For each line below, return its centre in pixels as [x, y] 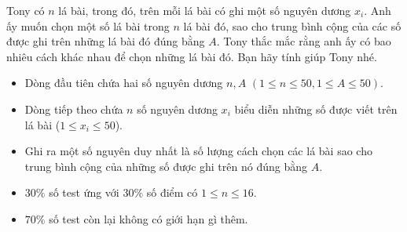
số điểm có [172, 192]
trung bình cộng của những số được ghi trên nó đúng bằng [166, 166]
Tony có [26, 10]
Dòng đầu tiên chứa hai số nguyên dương [124, 83]
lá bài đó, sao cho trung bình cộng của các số [292, 25]
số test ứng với [84, 192]
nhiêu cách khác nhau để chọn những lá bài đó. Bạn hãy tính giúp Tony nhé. [192, 56]
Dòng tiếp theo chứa [74, 109]
